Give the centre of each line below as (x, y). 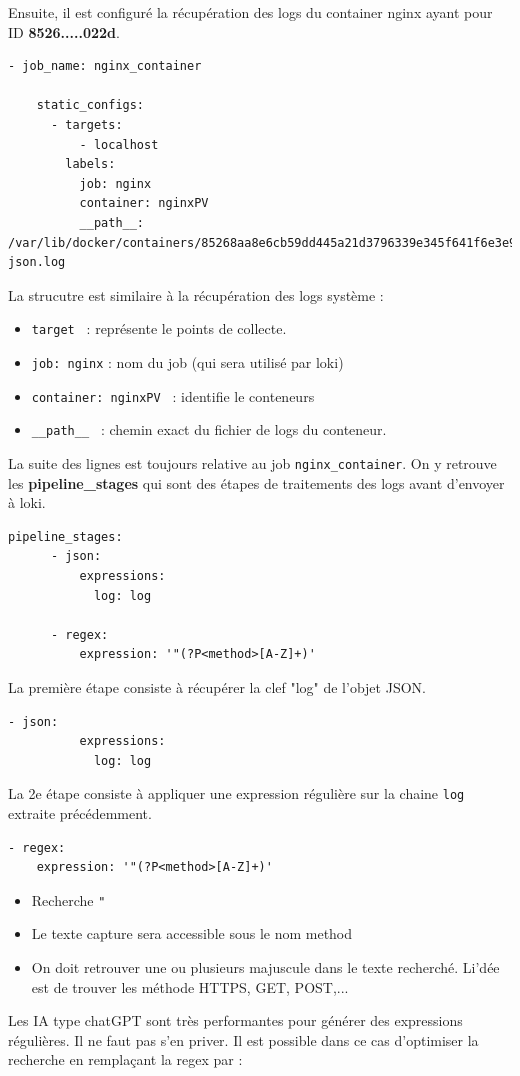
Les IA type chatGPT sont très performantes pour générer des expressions (235, 1020)
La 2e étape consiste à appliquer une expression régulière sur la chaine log (236, 793)
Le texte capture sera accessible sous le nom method (192, 933)
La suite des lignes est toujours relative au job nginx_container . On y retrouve (252, 462)
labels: (90, 164)
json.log (37, 262)
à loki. (27, 502)
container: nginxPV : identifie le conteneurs (173, 395)
